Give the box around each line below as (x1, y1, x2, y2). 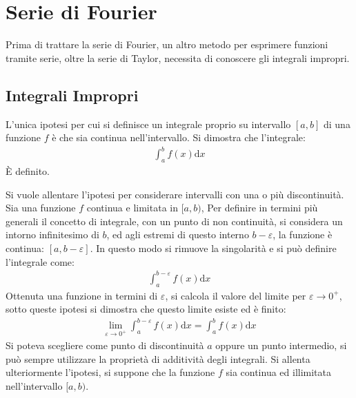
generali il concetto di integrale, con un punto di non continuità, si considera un (6, 213, 343, 228)
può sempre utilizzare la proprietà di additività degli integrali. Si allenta (6, 351, 310, 366)
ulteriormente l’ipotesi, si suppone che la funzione (6, 365, 215, 379)
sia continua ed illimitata (226, 365, 332, 379)
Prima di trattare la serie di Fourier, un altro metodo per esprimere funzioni (6, 37, 328, 52)
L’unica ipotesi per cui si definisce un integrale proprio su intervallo (6, 116, 291, 131)
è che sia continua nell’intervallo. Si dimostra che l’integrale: (52, 130, 306, 145)
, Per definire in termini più (201, 200, 318, 215)
